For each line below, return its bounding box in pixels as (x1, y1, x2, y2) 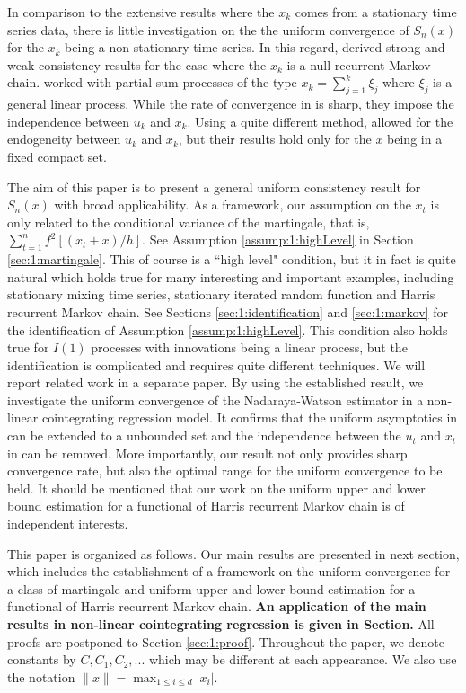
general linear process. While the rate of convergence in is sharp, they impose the (7, 94, 454, 113)
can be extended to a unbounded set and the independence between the (7, 426, 401, 445)
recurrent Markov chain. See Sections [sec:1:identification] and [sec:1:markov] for (7, 302, 448, 321)
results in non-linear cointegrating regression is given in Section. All (7, 615, 435, 633)
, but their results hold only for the (178, 129, 372, 148)
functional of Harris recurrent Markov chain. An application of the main (7, 597, 426, 616)
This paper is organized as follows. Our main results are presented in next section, (7, 544, 460, 563)
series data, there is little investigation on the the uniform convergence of (7, 20, 409, 39)
